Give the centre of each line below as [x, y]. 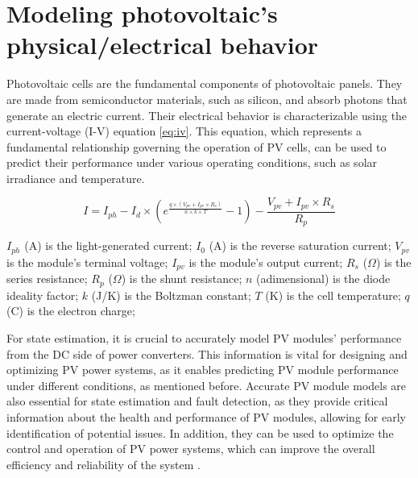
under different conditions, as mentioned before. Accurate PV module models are [207, 385]
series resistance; [47, 278]
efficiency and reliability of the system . [103, 464]
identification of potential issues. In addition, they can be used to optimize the [200, 432]
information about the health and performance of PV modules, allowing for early [206, 416]
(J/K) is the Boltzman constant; [171, 295]
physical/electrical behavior [163, 45]
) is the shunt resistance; [182, 278]
